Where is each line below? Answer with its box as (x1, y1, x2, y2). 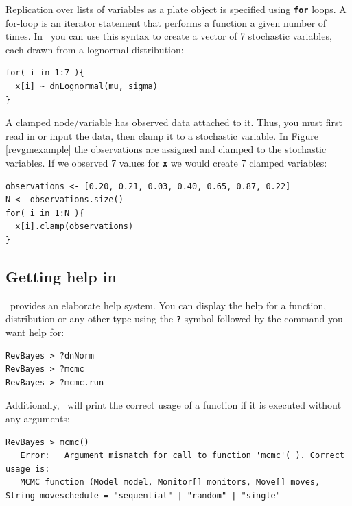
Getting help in (5, 266, 117, 287)
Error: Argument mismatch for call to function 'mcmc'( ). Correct (20, 450, 344, 461)
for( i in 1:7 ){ (5, 68, 84, 78)
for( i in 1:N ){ (5, 208, 84, 218)
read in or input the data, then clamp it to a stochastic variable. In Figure (5, 128, 318, 143)
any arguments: (5, 411, 70, 426)
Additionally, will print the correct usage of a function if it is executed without (5, 398, 342, 412)
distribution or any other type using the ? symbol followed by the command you (5, 311, 343, 326)
